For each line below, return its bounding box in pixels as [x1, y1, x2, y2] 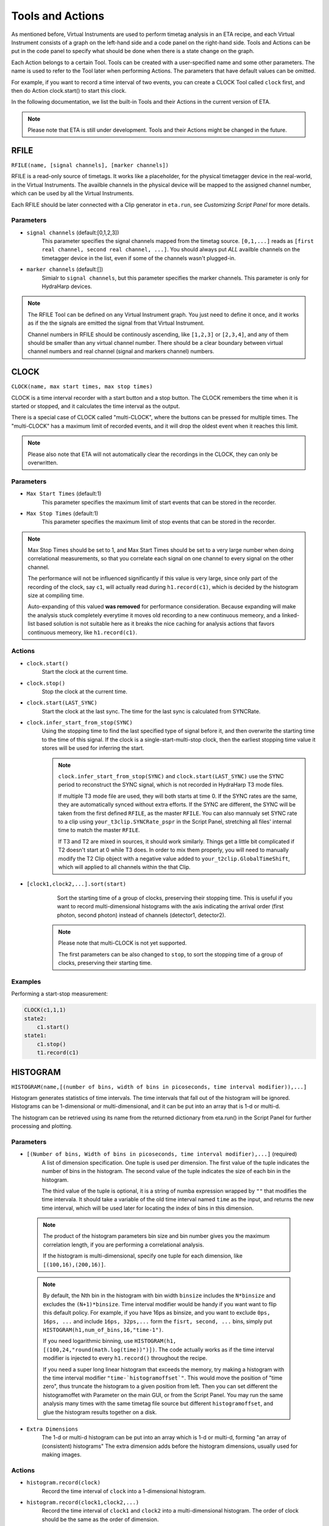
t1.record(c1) [37, 1049, 79, 1056]
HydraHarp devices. [41, 283, 93, 290]
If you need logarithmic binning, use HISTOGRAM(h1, [43, 1337, 177, 1345]
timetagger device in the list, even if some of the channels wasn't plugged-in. [41, 254, 236, 262]
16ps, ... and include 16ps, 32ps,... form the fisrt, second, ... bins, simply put [43, 1317, 272, 1325]
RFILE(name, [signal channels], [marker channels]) [11, 162, 169, 168]
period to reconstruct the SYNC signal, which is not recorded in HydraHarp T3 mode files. [58, 781, 284, 789]
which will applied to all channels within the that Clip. [58, 863, 191, 870]
